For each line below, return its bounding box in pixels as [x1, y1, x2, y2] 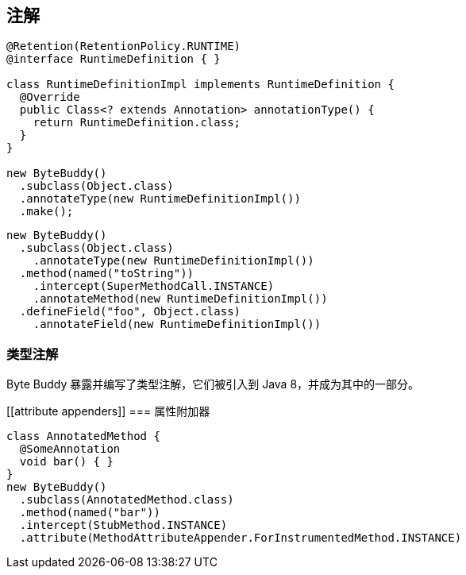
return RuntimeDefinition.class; [33, 116, 241, 129]
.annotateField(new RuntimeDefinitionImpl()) [33, 318, 322, 331]
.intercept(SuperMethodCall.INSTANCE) [33, 280, 275, 293]
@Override [19, 91, 80, 104]
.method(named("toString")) [19, 267, 194, 280]
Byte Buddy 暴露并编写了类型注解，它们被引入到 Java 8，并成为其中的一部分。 [6, 377, 420, 392]
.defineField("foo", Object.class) [19, 305, 241, 318]
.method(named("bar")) [19, 506, 160, 519]
